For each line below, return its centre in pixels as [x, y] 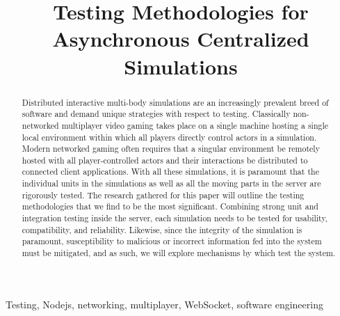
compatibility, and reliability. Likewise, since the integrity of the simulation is [162, 229]
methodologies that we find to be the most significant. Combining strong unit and [170, 206]
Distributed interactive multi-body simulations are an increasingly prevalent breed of [175, 102]
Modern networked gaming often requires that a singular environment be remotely [171, 149]
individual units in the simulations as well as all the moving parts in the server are [171, 183]
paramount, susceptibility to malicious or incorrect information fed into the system [172, 241]
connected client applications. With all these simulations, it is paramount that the [170, 172]
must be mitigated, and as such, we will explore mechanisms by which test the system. [179, 253]
